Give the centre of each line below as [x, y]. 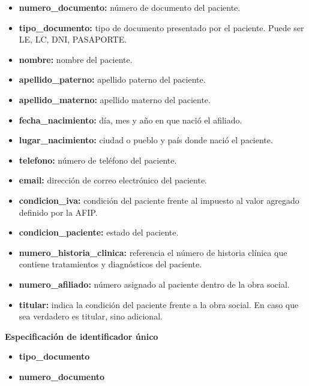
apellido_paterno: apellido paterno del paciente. [112, 79]
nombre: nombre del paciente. [76, 59]
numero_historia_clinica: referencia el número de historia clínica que [153, 252]
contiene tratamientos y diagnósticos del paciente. [110, 264]
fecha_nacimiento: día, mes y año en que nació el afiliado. [130, 120]
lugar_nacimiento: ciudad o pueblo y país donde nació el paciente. [146, 140]
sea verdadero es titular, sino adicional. [91, 316]
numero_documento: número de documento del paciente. [130, 7]
